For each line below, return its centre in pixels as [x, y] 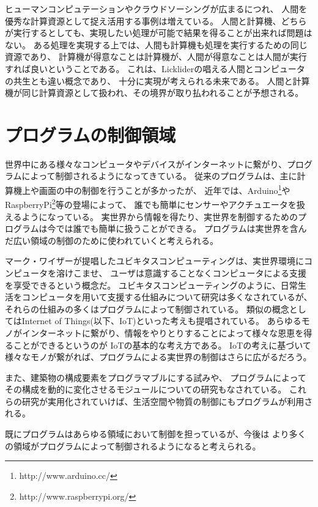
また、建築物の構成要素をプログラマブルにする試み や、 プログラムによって [156, 377]
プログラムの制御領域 [91, 134]
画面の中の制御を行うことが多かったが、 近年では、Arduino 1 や [165, 189]
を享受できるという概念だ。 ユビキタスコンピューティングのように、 [143, 285]
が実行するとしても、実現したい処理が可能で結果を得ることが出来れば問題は [159, 33]
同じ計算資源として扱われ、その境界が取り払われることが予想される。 [163, 93]
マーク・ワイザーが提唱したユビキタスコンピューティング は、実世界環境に [154, 261]
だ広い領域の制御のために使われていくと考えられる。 [112, 240]
